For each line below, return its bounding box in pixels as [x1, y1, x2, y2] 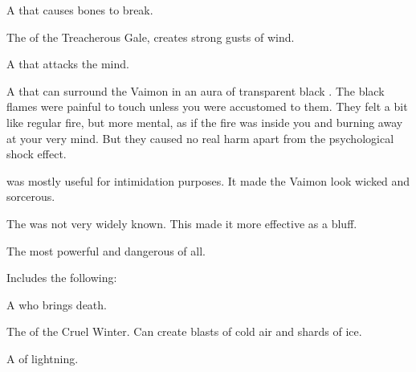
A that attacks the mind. [6, 55, 129, 72]
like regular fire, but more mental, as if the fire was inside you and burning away [6, 113, 403, 130]
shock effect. [6, 145, 67, 162]
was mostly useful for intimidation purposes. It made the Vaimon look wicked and [6, 172, 410, 189]
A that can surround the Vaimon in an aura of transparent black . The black [6, 82, 385, 99]
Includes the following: [6, 269, 117, 286]
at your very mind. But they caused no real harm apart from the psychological [6, 129, 394, 146]
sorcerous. [6, 188, 55, 205]
